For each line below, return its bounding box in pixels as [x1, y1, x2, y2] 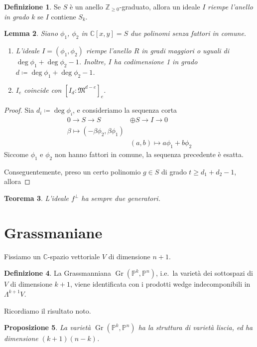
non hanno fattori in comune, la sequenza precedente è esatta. [54, 149, 244, 160]
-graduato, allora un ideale [119, 1, 200, 11]
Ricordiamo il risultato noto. [4, 305, 91, 316]
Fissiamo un [4, 251, 41, 261]
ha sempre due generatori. [81, 193, 160, 203]
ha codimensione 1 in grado [114, 56, 198, 66]
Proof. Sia [4, 105, 34, 115]
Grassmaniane [4, 222, 103, 242]
